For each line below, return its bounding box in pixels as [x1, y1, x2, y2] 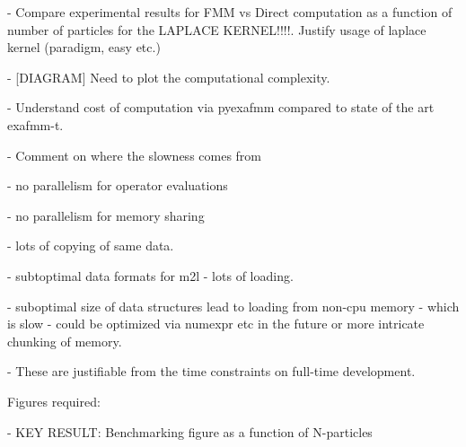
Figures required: [7, 391, 101, 410]
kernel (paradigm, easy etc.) [7, 38, 161, 57]
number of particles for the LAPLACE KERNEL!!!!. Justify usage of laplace [7, 20, 426, 39]
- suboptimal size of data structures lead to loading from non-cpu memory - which [7, 296, 460, 315]
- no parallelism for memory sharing [7, 206, 205, 224]
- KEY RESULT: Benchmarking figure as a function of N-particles [7, 422, 373, 441]
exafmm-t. [7, 115, 64, 134]
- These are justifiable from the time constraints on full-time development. [7, 362, 416, 381]
